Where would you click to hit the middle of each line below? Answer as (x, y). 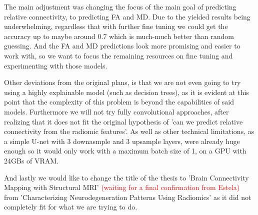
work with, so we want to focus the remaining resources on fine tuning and (118, 55)
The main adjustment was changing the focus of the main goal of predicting (120, 6)
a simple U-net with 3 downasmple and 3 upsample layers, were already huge (122, 141)
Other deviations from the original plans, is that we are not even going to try (122, 82)
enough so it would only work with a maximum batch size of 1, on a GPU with (125, 151)
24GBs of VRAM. (31, 160)
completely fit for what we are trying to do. (71, 207)
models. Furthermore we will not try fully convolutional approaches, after (116, 111)
